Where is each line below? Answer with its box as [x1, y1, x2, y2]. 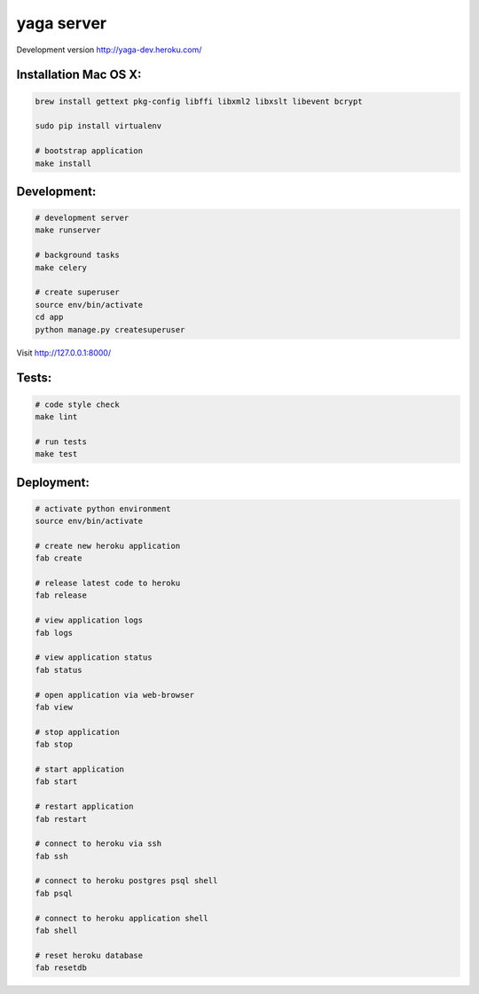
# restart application [35, 802, 134, 811]
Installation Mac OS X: [16, 67, 142, 82]
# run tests [35, 436, 88, 447]
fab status [35, 665, 82, 675]
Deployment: [16, 474, 90, 489]
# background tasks [35, 250, 120, 261]
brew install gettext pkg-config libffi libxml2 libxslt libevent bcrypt [35, 96, 363, 106]
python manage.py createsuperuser [35, 325, 185, 334]
